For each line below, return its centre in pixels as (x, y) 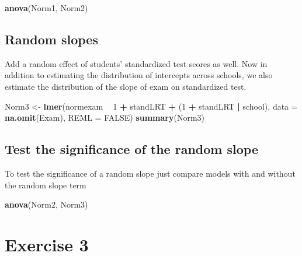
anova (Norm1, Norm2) (46, 8)
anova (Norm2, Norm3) (46, 204)
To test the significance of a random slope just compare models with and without (150, 173)
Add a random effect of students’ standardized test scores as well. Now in (136, 63)
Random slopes (51, 39)
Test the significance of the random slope (131, 149)
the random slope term (46, 185)
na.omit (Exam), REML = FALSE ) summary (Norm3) (105, 118)
